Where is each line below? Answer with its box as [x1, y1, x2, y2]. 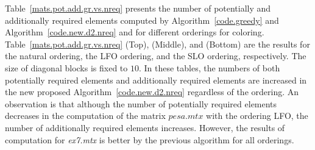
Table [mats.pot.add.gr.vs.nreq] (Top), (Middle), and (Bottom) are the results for [5, 37, 310, 50]
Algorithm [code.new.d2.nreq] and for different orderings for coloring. [5, 26, 264, 38]
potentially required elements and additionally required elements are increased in [5, 73, 307, 86]
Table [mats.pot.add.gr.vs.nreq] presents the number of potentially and [5, 2, 271, 14]
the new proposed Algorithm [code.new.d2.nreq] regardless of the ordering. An [5, 85, 299, 98]
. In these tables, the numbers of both [138, 61, 280, 74]
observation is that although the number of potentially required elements [5, 97, 277, 110]
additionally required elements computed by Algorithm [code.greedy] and [5, 13, 279, 26]
